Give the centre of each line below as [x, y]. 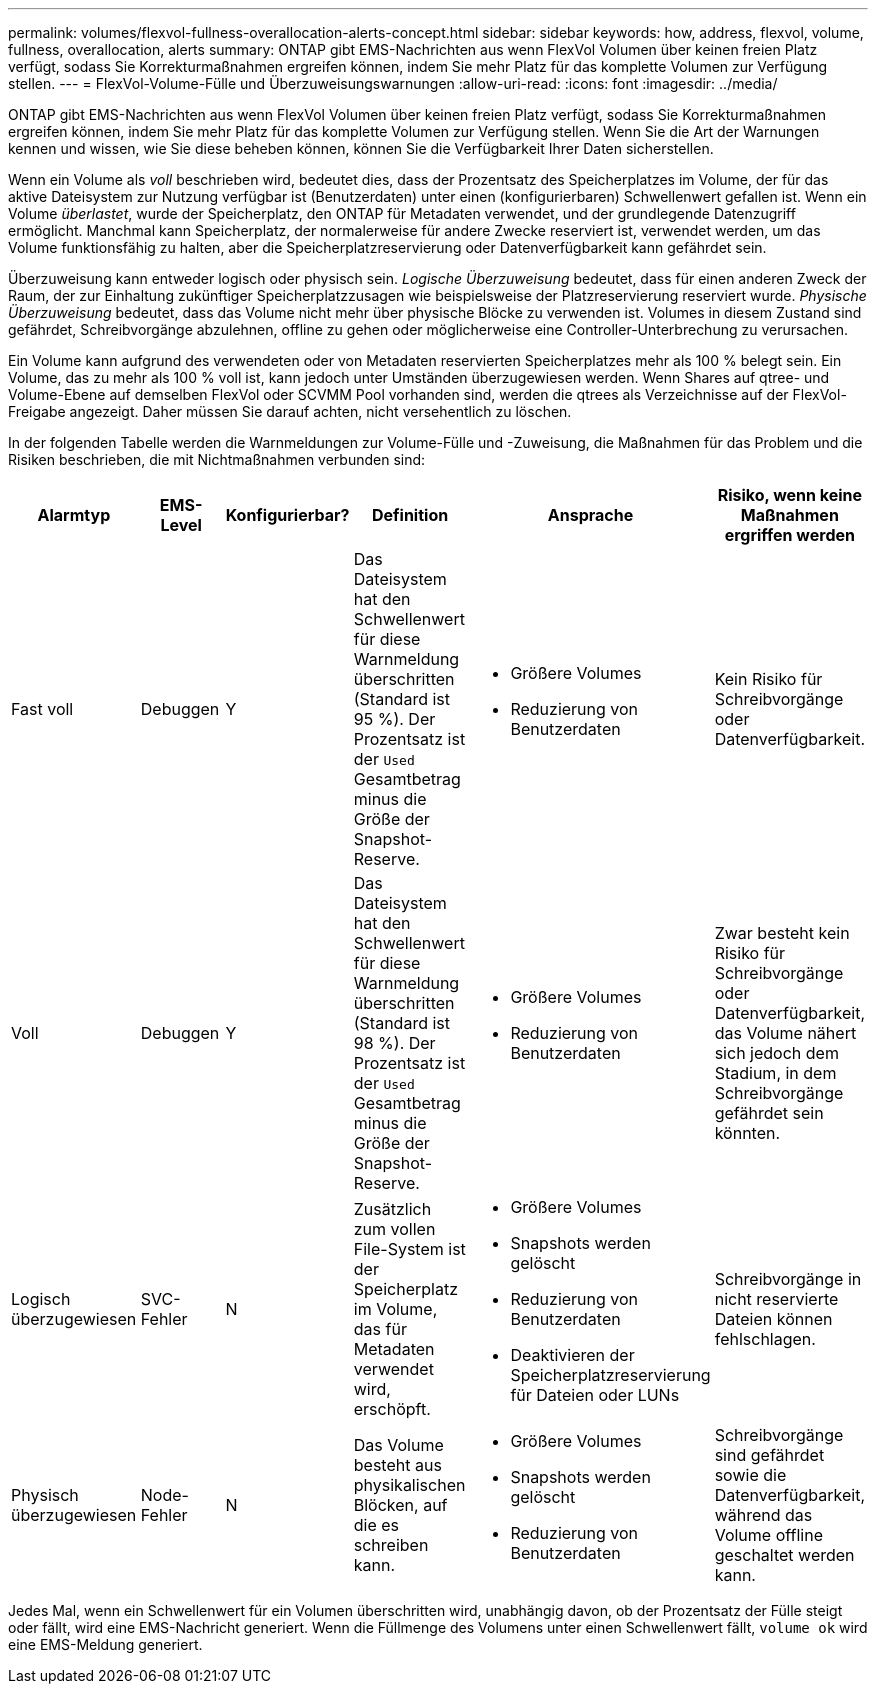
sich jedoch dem [776, 1053]
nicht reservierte [776, 1299]
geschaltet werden [784, 1555]
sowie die [750, 1475]
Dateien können [773, 1319]
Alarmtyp [74, 515]
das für [380, 1329]
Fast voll [42, 709]
